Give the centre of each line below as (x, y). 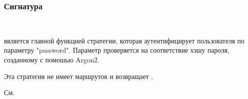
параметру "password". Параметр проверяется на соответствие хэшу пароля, (117, 50)
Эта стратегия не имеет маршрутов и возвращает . (79, 76)
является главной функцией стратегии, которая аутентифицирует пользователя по (124, 40)
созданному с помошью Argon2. (52, 59)
